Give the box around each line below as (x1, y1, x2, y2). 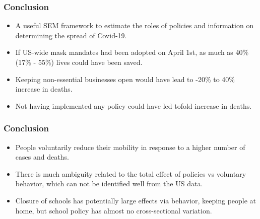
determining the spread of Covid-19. (15, 30, 127, 40)
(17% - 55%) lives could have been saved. (15, 57, 143, 67)
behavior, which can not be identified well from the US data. (15, 178, 203, 189)
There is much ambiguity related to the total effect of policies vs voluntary (15, 168, 246, 179)
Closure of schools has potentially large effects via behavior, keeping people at (15, 195, 256, 205)
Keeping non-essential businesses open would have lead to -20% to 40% (15, 74, 235, 84)
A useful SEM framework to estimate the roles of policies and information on (15, 20, 254, 31)
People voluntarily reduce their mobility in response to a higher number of (15, 141, 245, 152)
